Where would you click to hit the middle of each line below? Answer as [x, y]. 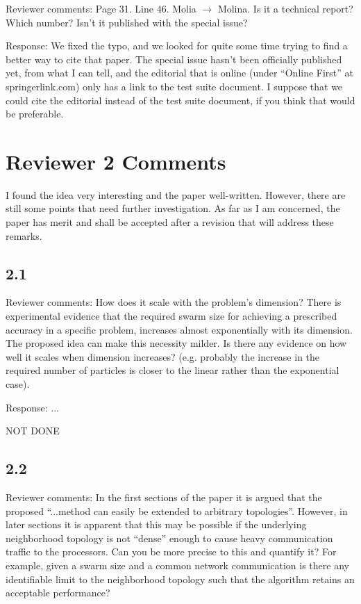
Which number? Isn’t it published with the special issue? [127, 22]
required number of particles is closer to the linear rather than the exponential [173, 370]
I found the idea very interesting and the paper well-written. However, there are [176, 194]
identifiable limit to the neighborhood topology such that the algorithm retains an [180, 579]
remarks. [24, 235]
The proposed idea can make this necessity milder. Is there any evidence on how [176, 343]
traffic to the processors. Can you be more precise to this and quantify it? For [171, 552]
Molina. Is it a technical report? [285, 8]
